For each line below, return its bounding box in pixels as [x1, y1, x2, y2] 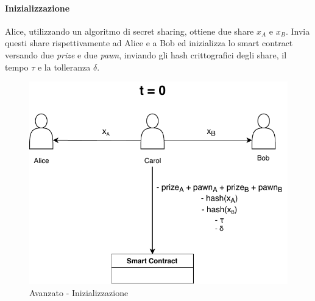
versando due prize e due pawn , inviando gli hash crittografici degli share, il [5, 48, 287, 61]
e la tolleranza [37, 60, 91, 73]
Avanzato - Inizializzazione [29, 286, 129, 299]
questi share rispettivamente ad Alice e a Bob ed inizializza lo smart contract [5, 36, 293, 49]
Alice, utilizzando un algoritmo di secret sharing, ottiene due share [5, 24, 254, 37]
